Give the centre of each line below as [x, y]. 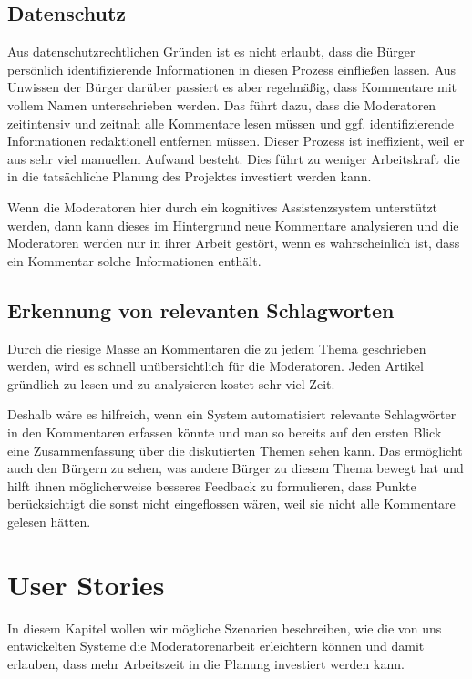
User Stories [86, 584]
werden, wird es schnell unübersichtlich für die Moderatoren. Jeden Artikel [215, 366]
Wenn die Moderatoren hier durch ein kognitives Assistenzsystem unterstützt [223, 206]
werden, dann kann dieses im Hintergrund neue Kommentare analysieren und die [233, 225]
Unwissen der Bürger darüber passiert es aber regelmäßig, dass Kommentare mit [232, 87]
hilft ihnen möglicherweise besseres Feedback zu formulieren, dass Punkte [212, 485]
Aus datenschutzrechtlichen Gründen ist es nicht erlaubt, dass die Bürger [211, 51]
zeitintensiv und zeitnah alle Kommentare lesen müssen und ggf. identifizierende [231, 123]
